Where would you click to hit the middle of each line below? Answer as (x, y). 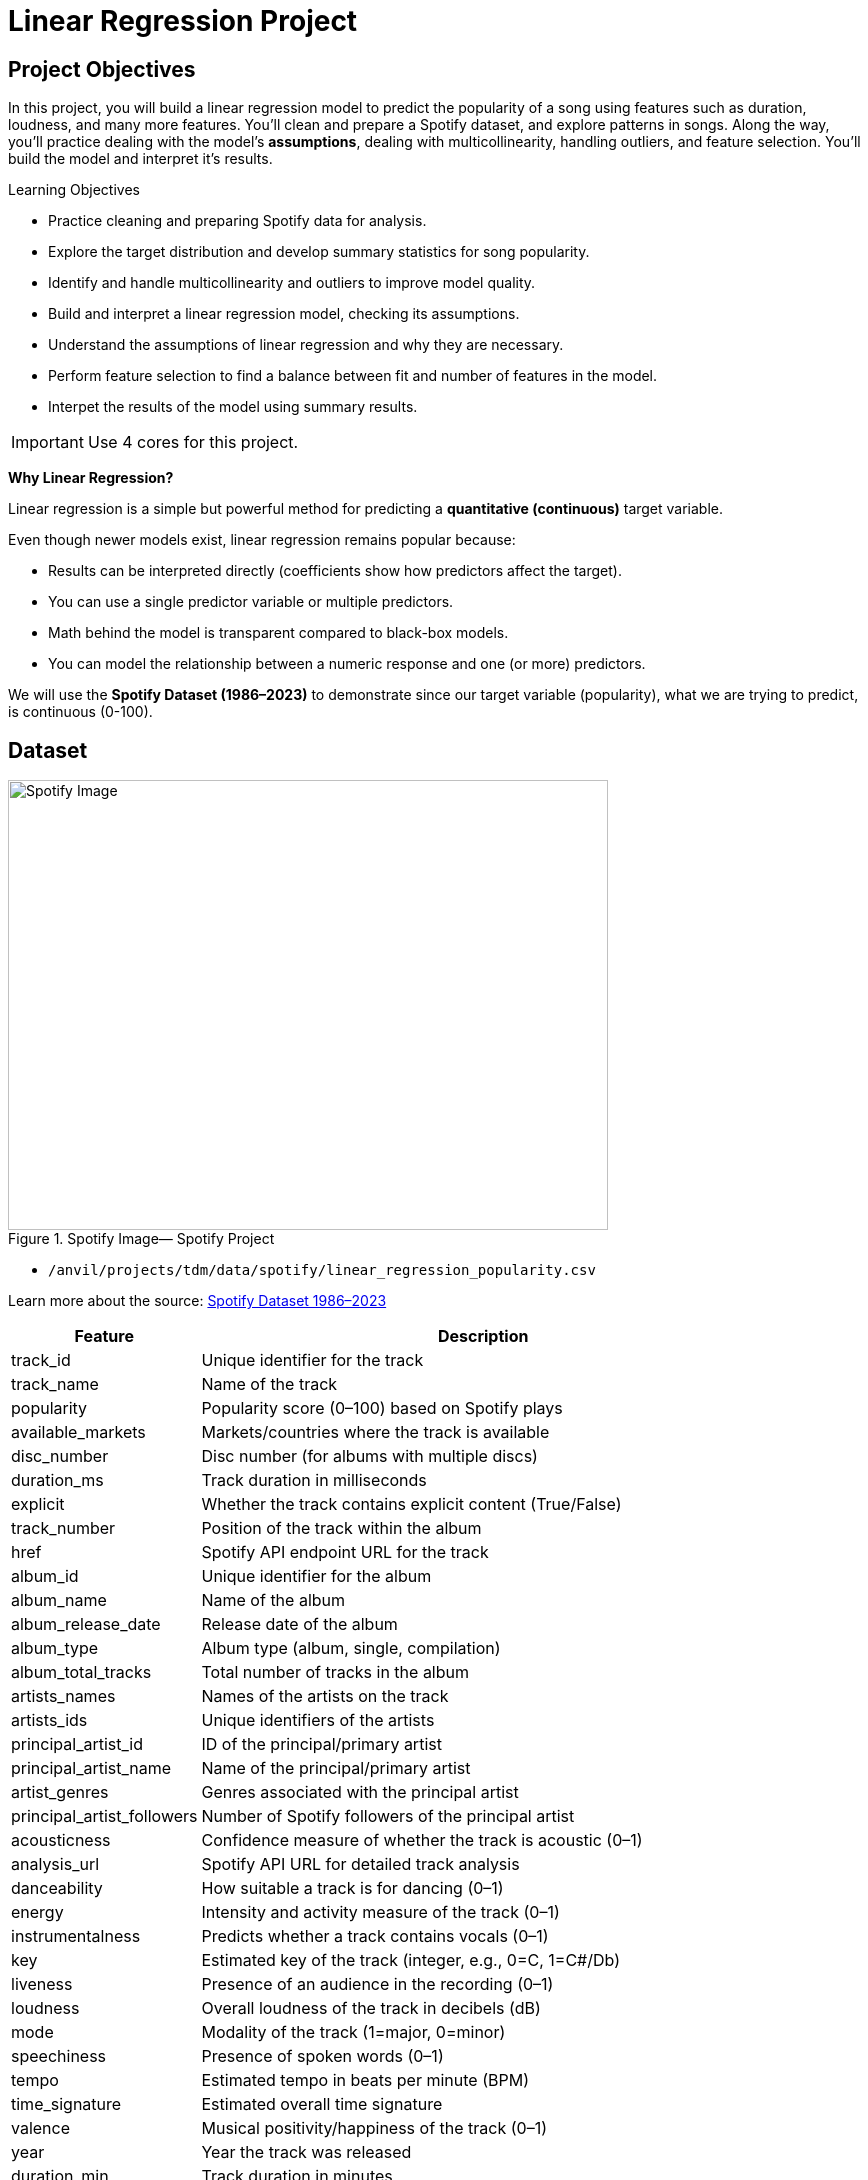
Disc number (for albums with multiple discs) (369, 1456)
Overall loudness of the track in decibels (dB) (371, 2008)
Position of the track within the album (341, 1528)
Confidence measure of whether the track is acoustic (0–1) (422, 1840)
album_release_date (86, 1624)
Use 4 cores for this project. (193, 442)
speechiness (59, 2056)
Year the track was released (306, 2152)
